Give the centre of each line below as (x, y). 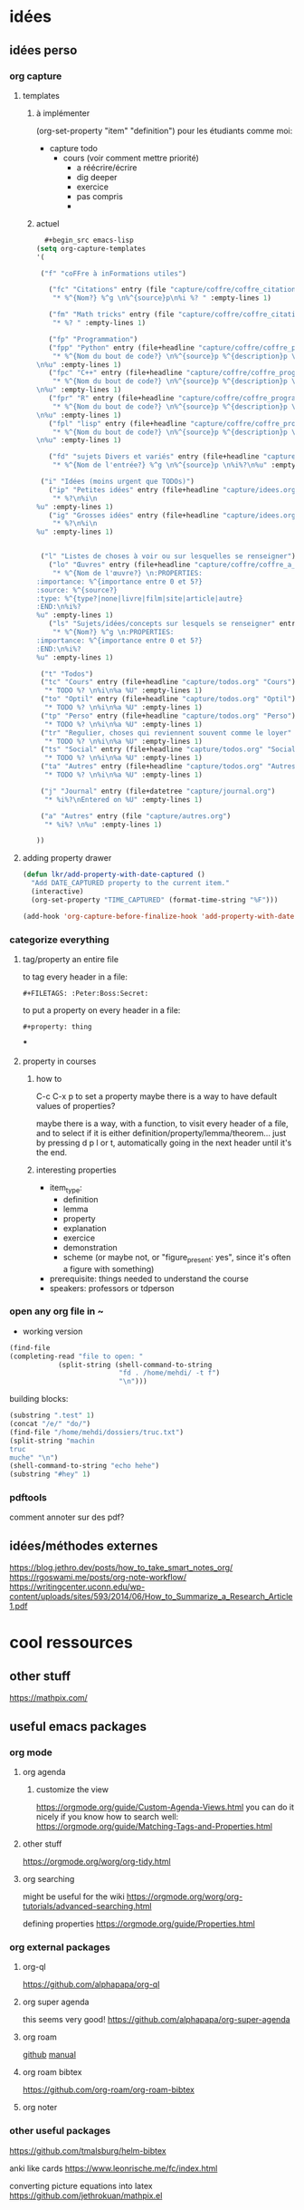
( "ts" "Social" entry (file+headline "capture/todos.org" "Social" (170, 749)
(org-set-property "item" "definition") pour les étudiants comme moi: (164, 130)
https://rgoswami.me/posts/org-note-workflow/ (98, 1578)
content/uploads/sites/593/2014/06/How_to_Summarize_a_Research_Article (151, 1597)
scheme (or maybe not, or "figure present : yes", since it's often (177, 1258)
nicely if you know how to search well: (107, 1816)
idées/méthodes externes (84, 1545)
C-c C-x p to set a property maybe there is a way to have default (157, 1096)
